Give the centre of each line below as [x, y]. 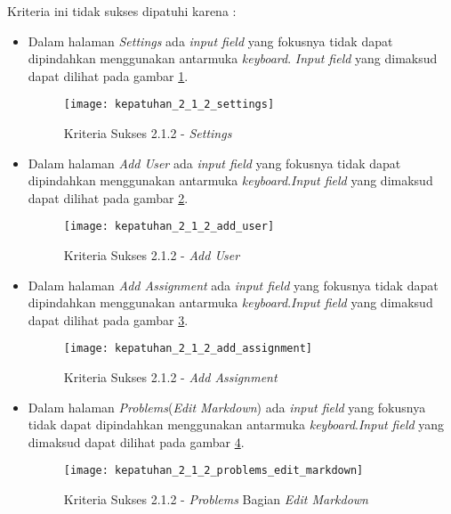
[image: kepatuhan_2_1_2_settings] [169, 105]
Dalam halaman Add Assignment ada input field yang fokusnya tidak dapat [233, 285]
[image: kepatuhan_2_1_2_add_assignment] [188, 349]
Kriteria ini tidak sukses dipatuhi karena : [122, 11]
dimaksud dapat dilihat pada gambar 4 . [136, 441]
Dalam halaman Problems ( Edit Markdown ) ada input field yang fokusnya [227, 407]
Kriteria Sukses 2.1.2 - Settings [148, 133]
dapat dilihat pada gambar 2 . [108, 197]
